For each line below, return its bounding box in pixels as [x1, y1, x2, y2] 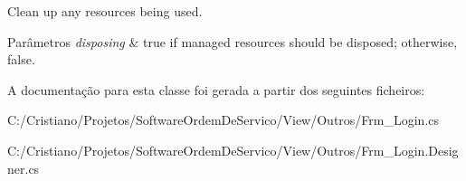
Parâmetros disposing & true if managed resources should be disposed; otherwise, [7, 32, 458, 51]
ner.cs [7, 158, 40, 177]
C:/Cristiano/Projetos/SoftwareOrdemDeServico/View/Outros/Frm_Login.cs [7, 110, 440, 129]
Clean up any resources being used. [7, 2, 203, 20]
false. [7, 50, 35, 69]
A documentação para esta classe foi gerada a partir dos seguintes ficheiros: [7, 80, 425, 99]
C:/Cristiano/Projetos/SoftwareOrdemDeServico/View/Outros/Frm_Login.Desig [7, 140, 459, 159]
